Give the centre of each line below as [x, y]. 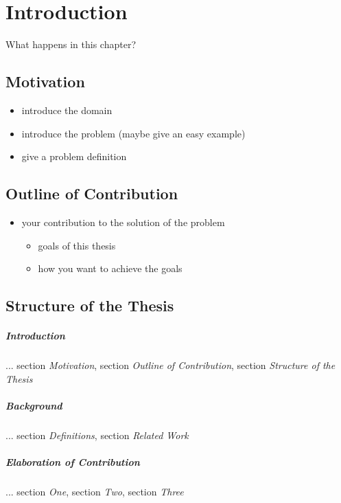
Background [34, 405]
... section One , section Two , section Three [95, 491]
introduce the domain [67, 110]
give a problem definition [74, 156]
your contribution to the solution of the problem [123, 222]
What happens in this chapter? [71, 44]
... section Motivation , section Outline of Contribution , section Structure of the [170, 365]
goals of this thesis [77, 245]
